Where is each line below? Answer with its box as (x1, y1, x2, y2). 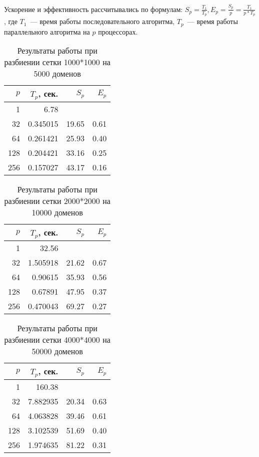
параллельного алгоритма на (4, 26, 90, 37)
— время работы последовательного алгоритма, (30, 16, 175, 27)
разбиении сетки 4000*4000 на (4, 334, 110, 346)
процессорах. (98, 26, 138, 37)
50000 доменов (31, 345, 83, 357)
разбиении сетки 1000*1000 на (4, 56, 110, 68)
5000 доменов (33, 68, 81, 80)
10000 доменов (31, 206, 83, 218)
